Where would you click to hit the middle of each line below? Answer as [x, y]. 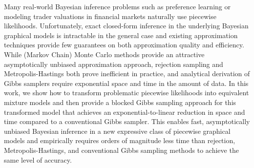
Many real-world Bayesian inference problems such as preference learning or [117, 6]
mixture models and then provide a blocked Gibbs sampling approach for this [120, 102]
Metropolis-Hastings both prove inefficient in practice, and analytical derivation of [127, 73]
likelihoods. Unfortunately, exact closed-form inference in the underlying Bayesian [126, 26]
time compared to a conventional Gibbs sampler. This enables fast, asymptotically [127, 121]
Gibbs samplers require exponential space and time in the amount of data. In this [126, 83]
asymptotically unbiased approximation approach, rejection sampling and [114, 64]
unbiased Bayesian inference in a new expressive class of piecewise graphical [117, 131]
